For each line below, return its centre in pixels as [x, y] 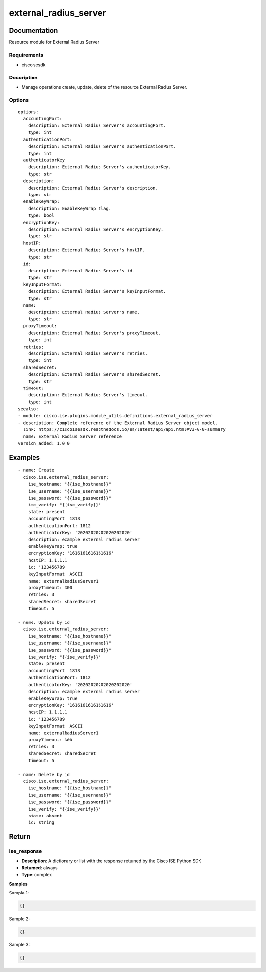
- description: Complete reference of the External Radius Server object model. [118, 423]
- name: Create [36, 470]
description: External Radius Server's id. [81, 271]
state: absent [45, 816]
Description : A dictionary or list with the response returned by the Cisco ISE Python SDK [111, 861]
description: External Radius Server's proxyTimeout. [94, 333]
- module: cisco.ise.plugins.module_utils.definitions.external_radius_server [115, 416]
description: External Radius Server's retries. [88, 353]
